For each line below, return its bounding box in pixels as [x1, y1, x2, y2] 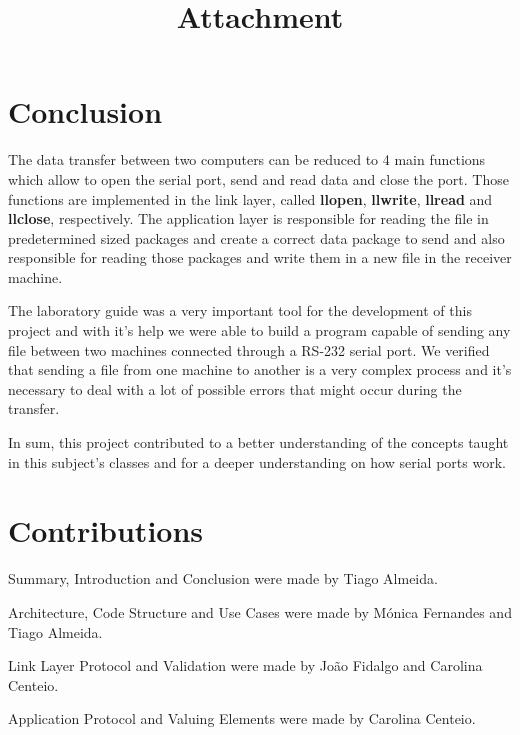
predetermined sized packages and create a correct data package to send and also [8, 227, 505, 248]
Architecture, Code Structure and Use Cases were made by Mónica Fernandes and [8, 601, 512, 622]
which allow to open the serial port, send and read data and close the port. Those [8, 168, 509, 189]
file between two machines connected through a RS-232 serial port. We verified [8, 339, 490, 360]
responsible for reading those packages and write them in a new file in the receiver [8, 247, 512, 268]
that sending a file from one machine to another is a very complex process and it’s [8, 359, 512, 380]
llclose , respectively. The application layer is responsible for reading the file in [8, 208, 489, 229]
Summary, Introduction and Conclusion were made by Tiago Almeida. [8, 568, 438, 589]
